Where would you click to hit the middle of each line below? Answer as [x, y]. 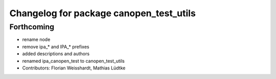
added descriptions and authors [56, 54]
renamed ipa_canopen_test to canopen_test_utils [73, 61]
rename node [36, 39]
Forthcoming [32, 27]
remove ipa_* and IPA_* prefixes [56, 47]
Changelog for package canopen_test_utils [103, 13]
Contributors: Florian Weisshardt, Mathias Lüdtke [74, 68]
